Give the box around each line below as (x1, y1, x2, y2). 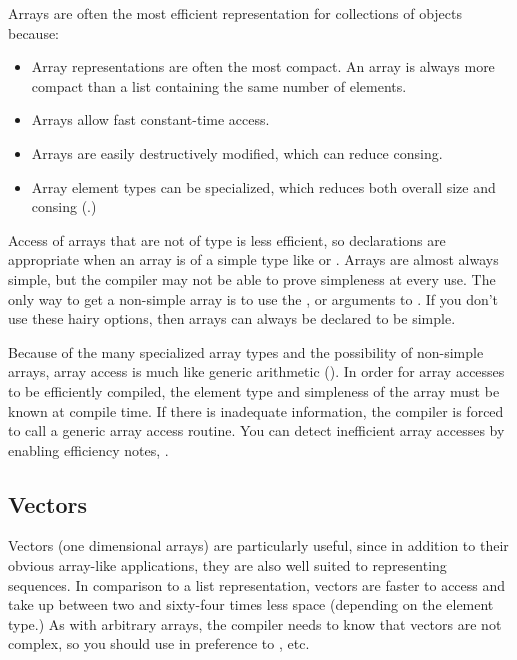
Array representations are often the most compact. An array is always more (31, 56, 495, 77)
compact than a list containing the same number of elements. (31, 75, 407, 96)
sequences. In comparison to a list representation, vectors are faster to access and (8, 574, 506, 595)
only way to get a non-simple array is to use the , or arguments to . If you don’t (8, 288, 499, 309)
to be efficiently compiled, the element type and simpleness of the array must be (8, 380, 500, 401)
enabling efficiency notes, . (8, 439, 169, 460)
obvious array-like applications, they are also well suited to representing (8, 555, 447, 576)
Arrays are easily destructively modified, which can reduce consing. (31, 142, 443, 163)
